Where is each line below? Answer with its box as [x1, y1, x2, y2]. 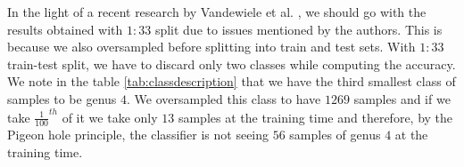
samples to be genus [7, 89, 117, 107]
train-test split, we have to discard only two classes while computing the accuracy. [7, 54, 456, 73]
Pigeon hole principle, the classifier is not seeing [7, 125, 269, 144]
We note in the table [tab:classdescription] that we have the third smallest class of [7, 72, 456, 91]
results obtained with [7, 20, 123, 38]
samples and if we [353, 89, 451, 107]
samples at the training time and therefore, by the [178, 107, 453, 126]
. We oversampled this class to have [126, 89, 321, 107]
